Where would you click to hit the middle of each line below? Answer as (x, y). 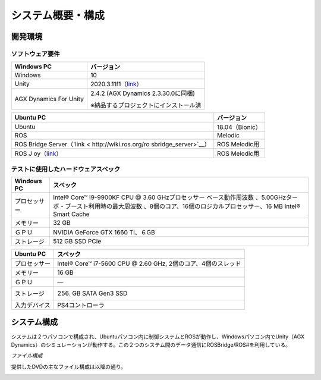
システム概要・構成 (58, 15)
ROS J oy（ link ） (38, 153)
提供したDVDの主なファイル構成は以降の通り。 (69, 366)
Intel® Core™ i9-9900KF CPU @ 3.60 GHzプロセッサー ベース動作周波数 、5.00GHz (170, 197)
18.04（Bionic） (239, 127)
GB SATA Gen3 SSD (100, 293)
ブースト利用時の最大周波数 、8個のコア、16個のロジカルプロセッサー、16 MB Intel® (183, 206)
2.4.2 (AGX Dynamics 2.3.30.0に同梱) (143, 93)
